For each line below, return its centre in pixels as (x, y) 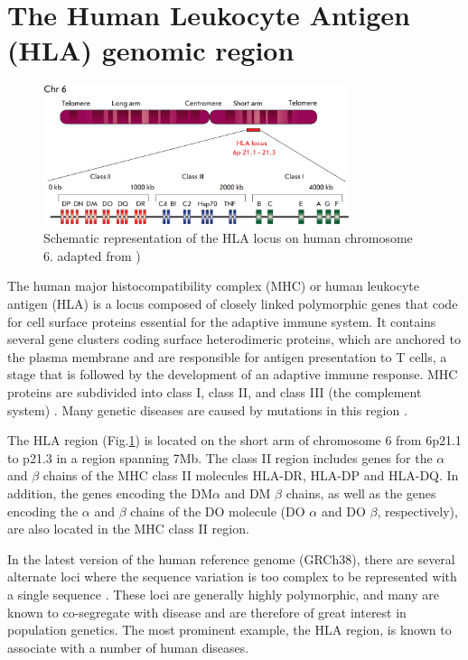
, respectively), (417, 511)
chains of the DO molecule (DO (218, 511)
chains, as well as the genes (361, 493)
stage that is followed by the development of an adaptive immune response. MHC (233, 374)
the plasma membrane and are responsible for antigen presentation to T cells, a (227, 356)
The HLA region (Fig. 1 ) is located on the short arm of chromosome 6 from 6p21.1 (234, 440)
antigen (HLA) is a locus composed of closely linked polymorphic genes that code (233, 304)
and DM (248, 493)
